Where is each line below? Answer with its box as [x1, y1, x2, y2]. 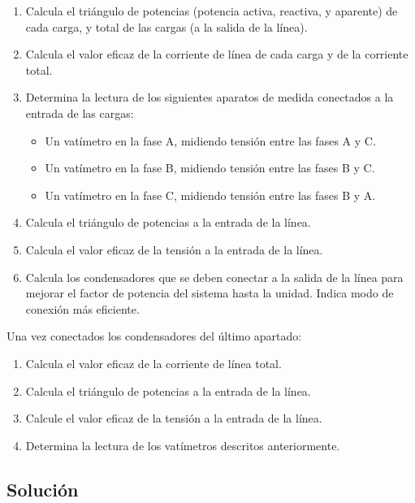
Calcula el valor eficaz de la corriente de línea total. [25, 354, 282, 371]
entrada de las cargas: [25, 104, 134, 121]
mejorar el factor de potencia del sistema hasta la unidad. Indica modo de [25, 284, 394, 301]
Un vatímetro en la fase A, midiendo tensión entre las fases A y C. [45, 132, 376, 149]
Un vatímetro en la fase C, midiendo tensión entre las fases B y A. [45, 186, 376, 203]
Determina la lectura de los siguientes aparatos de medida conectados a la [25, 89, 394, 106]
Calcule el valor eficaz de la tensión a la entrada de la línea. [25, 410, 322, 427]
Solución [6, 476, 79, 501]
